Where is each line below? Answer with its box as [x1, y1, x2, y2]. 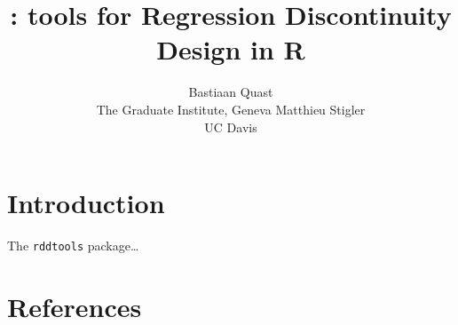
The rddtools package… [7, 236, 139, 255]
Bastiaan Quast [188, 83, 273, 101]
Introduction [7, 185, 165, 221]
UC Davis [204, 117, 257, 136]
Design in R [156, 31, 305, 67]
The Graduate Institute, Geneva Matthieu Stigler [96, 99, 366, 118]
